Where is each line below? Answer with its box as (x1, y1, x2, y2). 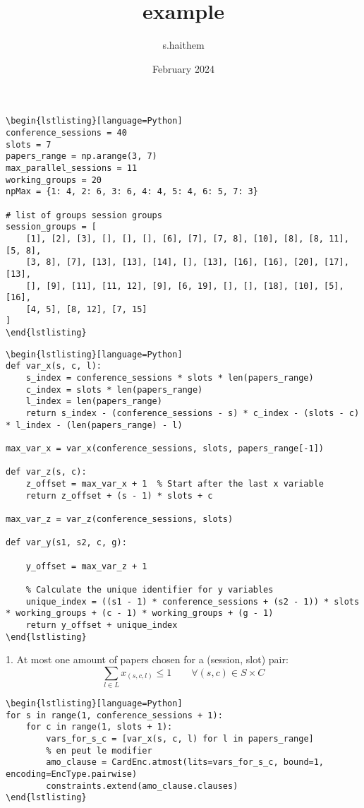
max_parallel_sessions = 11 (6, 162, 138, 173)
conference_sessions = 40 (6, 127, 127, 138)
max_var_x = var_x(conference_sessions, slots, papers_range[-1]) (6, 444, 324, 454)
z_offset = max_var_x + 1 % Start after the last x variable (25, 479, 324, 489)
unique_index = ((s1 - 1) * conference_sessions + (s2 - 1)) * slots (25, 596, 360, 607)
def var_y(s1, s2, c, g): (6, 537, 127, 548)
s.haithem (162, 37, 205, 52)
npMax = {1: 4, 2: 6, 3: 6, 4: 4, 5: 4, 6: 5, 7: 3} (6, 186, 258, 197)
